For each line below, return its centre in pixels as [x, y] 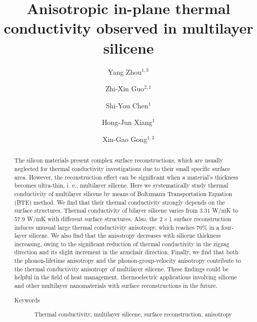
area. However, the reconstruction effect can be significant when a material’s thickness [126, 177]
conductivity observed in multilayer [128, 28]
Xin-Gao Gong [125, 139]
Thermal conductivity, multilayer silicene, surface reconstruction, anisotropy [133, 314]
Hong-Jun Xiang [127, 122]
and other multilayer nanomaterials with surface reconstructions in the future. [116, 286]
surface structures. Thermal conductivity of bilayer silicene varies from [106, 210]
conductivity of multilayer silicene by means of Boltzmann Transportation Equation [123, 193]
